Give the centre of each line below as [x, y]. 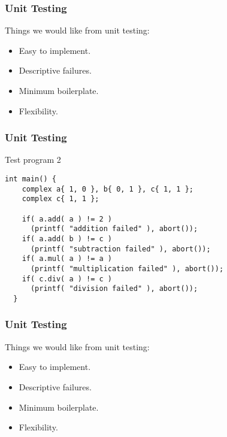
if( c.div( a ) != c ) [67, 279]
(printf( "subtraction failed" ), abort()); [120, 249]
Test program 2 [33, 160]
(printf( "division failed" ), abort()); [114, 289]
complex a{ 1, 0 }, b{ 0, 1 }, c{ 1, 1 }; [108, 189]
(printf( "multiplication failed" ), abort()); [127, 268]
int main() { [31, 179]
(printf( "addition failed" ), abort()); [114, 229]
